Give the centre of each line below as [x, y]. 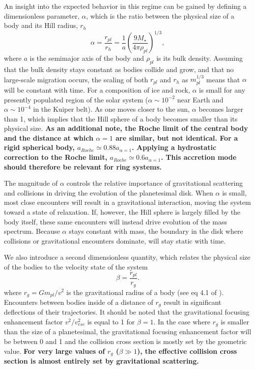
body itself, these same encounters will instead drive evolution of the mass [116, 221]
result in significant [192, 302]
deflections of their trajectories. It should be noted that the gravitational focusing [127, 312]
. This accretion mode [199, 157]
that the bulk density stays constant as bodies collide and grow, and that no [119, 69]
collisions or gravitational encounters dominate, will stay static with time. [115, 240]
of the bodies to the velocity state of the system [76, 267]
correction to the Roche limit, [56, 157]
